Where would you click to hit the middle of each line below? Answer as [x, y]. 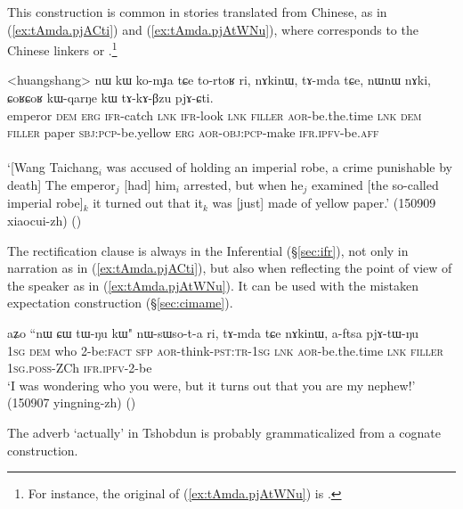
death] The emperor [61, 185]
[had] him [150, 185]
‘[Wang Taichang [53, 167]
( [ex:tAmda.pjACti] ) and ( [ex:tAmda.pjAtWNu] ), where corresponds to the [213, 29]
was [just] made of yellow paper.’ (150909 [324, 203]
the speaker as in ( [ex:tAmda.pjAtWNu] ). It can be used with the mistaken [213, 285]
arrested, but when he [244, 185]
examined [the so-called [375, 185]
